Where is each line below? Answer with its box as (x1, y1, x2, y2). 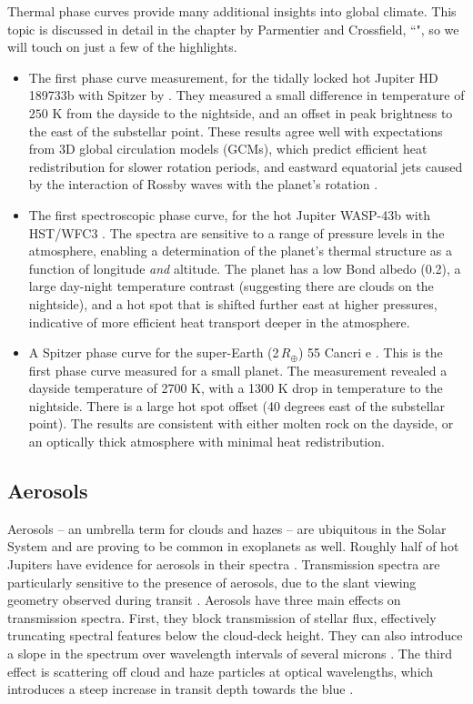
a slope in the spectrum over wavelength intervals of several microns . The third (7, 644, 453, 663)
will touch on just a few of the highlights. (7, 37, 237, 56)
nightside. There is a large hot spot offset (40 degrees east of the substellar (28, 396, 446, 415)
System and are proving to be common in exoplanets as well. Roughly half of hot (7, 537, 459, 556)
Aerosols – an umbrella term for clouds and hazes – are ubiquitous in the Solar (7, 518, 447, 538)
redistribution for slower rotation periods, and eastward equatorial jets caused (28, 156, 463, 176)
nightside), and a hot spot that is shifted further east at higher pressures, (28, 294, 438, 313)
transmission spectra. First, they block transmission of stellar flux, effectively (7, 608, 437, 627)
